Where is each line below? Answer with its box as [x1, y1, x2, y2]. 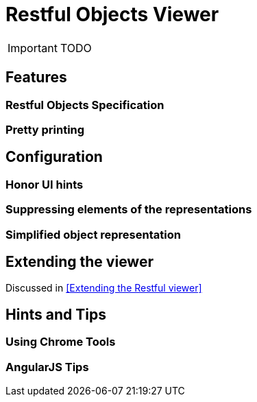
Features [5, 69, 67, 86]
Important [8, 40, 58, 55]
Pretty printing [5, 122, 85, 137]
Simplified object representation [5, 227, 181, 241]
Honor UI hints [5, 177, 84, 191]
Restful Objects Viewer [5, 3, 219, 26]
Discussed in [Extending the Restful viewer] [5, 282, 202, 294]
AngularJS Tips [5, 359, 89, 374]
